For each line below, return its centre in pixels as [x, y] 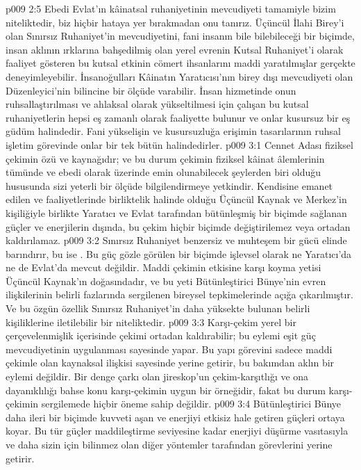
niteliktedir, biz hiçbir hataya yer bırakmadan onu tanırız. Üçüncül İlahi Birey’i [175, 22]
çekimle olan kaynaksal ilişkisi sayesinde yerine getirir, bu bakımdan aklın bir [170, 363]
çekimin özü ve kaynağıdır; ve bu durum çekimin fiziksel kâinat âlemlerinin [165, 158]
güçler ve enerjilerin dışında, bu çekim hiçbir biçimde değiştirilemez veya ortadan [178, 226]
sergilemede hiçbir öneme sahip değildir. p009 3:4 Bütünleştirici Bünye [191, 404]
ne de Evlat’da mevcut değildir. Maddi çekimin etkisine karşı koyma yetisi [163, 267]
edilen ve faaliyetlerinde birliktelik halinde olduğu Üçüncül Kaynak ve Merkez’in [176, 199]
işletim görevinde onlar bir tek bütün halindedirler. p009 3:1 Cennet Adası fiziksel [179, 144]
